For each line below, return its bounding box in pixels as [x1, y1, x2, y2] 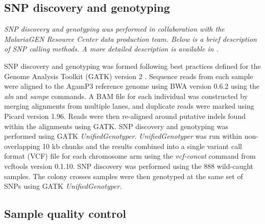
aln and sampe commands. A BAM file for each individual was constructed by [4, 90, 248, 101]
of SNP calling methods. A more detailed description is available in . [4, 43, 219, 54]
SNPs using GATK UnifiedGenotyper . [4, 181, 122, 191]
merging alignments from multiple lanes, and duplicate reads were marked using [4, 101, 254, 111]
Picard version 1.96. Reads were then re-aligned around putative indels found [4, 110, 246, 121]
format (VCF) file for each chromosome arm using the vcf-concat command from [4, 151, 256, 161]
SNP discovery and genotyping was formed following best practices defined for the [4, 60, 261, 71]
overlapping [4, 140, 40, 151]
